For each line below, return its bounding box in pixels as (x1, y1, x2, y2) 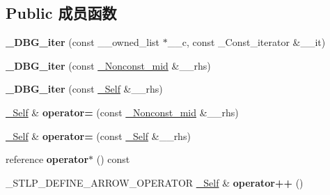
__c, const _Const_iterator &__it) (167, 35, 326, 49)
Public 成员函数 (6, 2, 117, 24)
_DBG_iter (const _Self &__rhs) (6, 81, 163, 96)
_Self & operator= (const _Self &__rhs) (6, 128, 191, 143)
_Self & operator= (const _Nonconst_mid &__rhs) (6, 104, 239, 119)
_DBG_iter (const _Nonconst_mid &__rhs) (6, 58, 211, 72)
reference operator (6, 152, 89, 166)
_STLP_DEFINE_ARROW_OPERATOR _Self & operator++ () (6, 175, 304, 189)
